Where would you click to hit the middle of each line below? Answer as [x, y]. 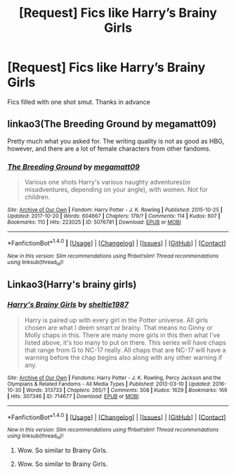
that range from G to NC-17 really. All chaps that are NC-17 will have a [125, 350]
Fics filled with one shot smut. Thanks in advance [79, 102]
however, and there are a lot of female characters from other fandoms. [109, 148]
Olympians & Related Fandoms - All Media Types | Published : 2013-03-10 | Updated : [109, 384]
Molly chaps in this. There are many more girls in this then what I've [122, 335]
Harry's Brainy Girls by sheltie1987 [68, 305]
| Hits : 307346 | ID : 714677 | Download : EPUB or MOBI [73, 396]
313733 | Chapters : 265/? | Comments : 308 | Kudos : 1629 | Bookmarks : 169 [136, 390]
